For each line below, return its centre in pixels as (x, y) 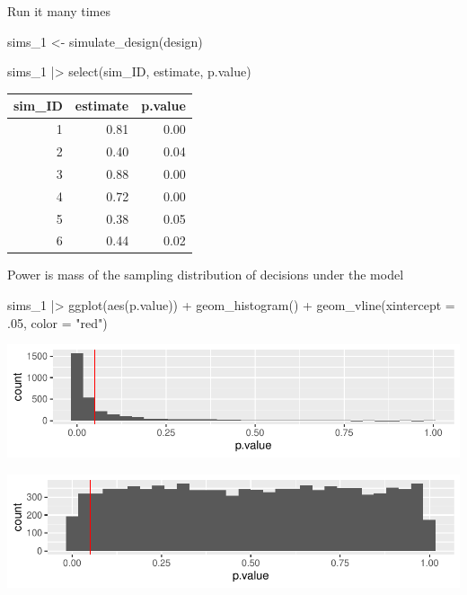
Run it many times (59, 11)
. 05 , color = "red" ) (57, 322)
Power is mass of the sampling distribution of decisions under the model (206, 275)
